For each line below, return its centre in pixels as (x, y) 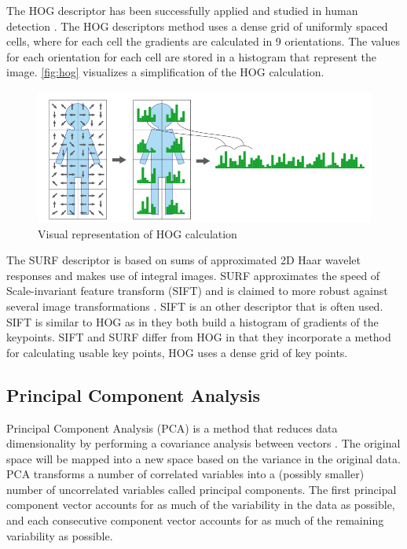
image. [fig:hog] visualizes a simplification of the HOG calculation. (165, 72)
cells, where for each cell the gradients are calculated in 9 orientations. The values (203, 41)
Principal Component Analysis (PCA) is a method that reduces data (172, 427)
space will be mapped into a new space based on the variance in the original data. (203, 458)
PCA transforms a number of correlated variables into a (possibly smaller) (185, 474)
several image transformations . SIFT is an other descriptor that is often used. (195, 306)
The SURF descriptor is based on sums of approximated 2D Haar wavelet (184, 260)
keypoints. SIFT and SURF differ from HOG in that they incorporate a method (199, 337)
